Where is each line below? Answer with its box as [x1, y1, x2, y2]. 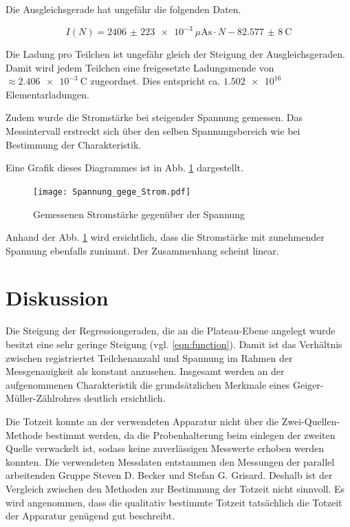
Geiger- [293, 377, 324, 391]
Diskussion [6, 283, 109, 312]
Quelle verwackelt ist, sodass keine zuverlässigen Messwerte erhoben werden [6, 441, 325, 455]
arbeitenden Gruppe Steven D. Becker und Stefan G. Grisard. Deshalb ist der [6, 468, 333, 482]
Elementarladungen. [6, 87, 89, 101]
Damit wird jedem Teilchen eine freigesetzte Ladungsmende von [6, 60, 274, 74]
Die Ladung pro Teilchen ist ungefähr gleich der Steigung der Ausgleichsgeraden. [6, 47, 345, 61]
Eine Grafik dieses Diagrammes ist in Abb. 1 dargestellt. [6, 160, 243, 175]
